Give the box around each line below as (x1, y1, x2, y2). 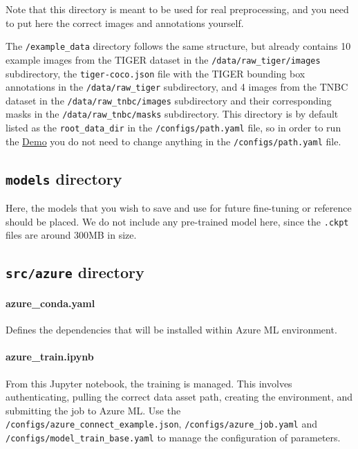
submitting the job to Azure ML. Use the (6, 403, 181, 417)
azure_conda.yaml (6, 296, 95, 311)
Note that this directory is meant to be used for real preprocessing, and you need (6, 2, 349, 16)
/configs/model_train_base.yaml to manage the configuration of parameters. (6, 430, 341, 445)
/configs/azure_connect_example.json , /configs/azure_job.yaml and (6, 416, 318, 431)
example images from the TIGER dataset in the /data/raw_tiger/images (6, 52, 321, 66)
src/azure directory (6, 262, 144, 283)
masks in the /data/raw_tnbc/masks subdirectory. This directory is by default (6, 107, 339, 121)
